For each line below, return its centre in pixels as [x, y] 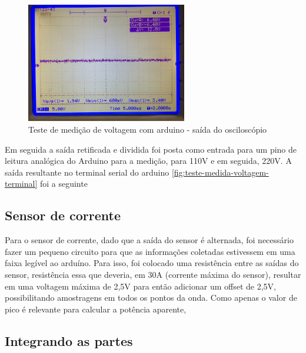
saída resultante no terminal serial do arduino [87, 172]
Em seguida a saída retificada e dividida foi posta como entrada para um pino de [151, 149]
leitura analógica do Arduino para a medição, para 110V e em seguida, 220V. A [148, 161]
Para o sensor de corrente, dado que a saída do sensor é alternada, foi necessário [149, 240]
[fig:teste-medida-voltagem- [220, 172]
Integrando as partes [69, 340]
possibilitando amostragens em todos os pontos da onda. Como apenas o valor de [151, 297]
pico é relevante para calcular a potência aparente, [96, 309]
